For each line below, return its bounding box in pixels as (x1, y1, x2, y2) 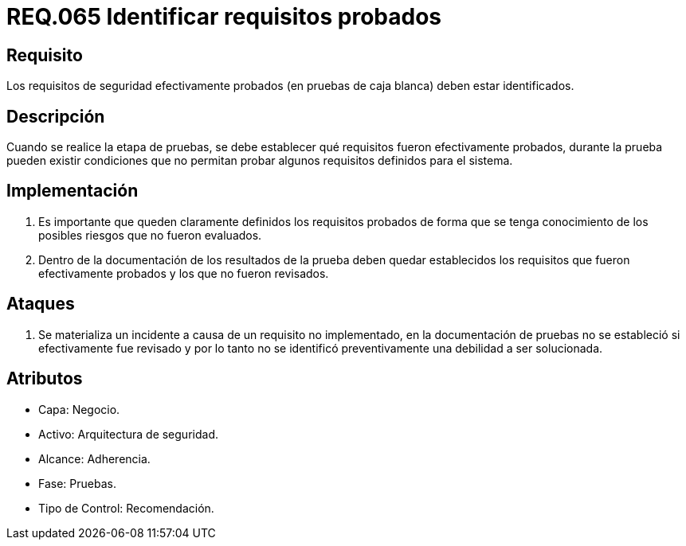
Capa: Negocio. (38, 402, 120, 416)
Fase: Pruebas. (38, 476, 116, 490)
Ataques (6, 294, 75, 314)
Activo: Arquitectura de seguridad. (38, 427, 218, 441)
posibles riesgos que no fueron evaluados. (38, 228, 262, 242)
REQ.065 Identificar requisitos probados (6, 3, 442, 30)
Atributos (6, 369, 83, 389)
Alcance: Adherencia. (38, 451, 151, 466)
